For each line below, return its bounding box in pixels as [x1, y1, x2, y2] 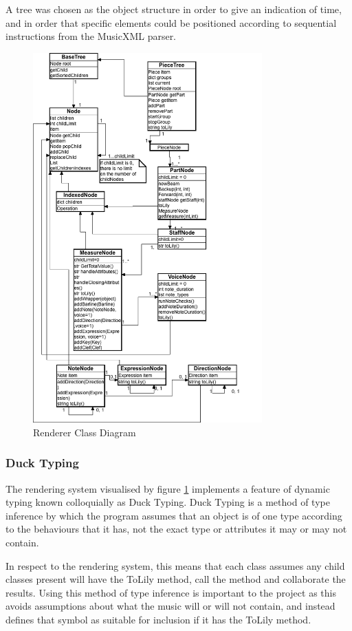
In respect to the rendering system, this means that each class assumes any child [5, 558, 345, 573]
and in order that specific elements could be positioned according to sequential [5, 15, 337, 30]
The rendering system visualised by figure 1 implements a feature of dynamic [5, 481, 330, 495]
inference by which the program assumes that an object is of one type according [5, 508, 342, 522]
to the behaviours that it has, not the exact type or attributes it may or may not [5, 522, 347, 536]
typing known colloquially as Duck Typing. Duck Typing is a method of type [5, 495, 330, 509]
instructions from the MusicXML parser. [5, 29, 177, 43]
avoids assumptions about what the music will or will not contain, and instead [5, 599, 335, 613]
